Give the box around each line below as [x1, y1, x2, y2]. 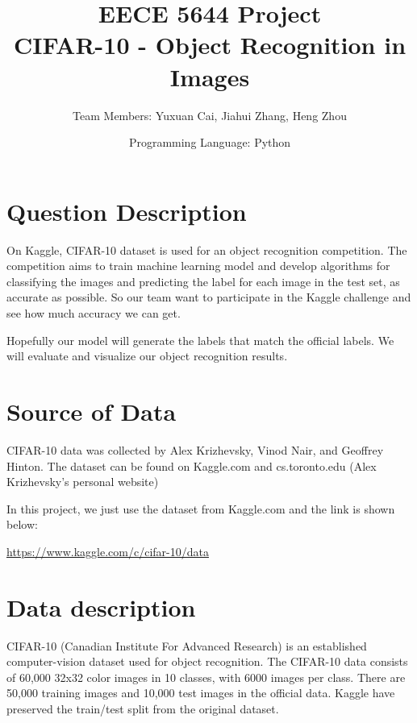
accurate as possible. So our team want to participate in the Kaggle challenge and [6, 289, 411, 305]
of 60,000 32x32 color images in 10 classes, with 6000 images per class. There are [6, 668, 406, 685]
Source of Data [6, 394, 177, 427]
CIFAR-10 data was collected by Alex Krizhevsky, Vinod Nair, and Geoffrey [6, 441, 384, 458]
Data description [6, 590, 196, 623]
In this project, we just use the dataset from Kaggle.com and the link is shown [6, 500, 395, 517]
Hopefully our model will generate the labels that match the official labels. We [6, 331, 394, 348]
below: [6, 516, 38, 533]
